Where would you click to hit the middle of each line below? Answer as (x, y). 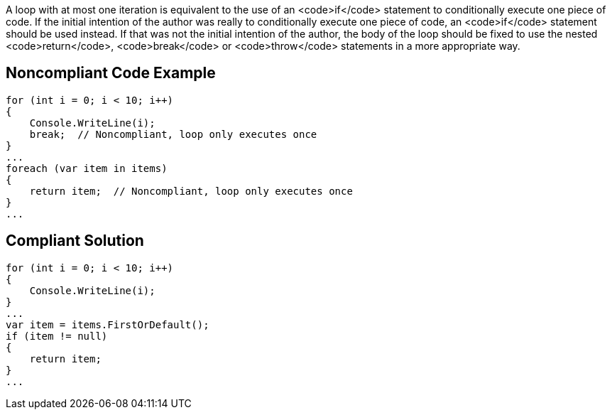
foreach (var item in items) (87, 168)
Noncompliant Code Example (111, 73)
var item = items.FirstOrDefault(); (108, 324)
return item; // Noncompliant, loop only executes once (191, 191)
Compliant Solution (75, 241)
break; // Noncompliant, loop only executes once (173, 134)
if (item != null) (57, 336)
